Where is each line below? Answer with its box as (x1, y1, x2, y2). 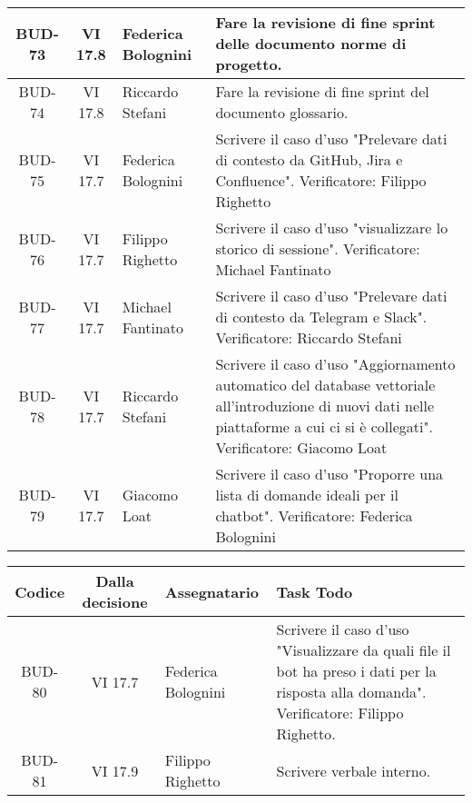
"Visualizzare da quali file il (276, 639, 451, 660)
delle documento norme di (215, 33, 407, 54)
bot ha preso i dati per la (276, 660, 437, 681)
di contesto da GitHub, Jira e (215, 149, 403, 170)
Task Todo (276, 580, 353, 602)
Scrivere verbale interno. (276, 759, 431, 781)
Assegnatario (164, 580, 260, 602)
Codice (15, 580, 65, 602)
